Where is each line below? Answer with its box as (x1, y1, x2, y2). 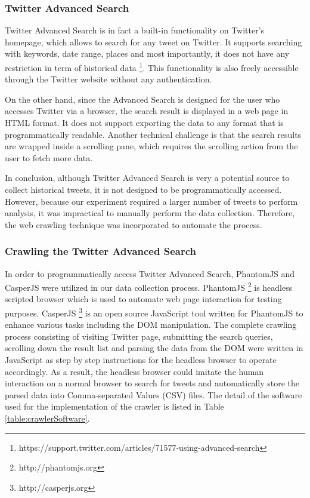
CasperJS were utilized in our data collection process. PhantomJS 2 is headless (5, 279, 293, 293)
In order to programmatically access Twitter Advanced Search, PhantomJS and (5, 267, 295, 279)
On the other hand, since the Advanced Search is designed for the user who (5, 93, 280, 105)
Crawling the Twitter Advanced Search (5, 244, 196, 259)
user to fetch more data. (5, 151, 93, 164)
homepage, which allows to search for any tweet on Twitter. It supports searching (5, 35, 302, 48)
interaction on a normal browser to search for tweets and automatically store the (5, 377, 300, 389)
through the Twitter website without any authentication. (5, 73, 212, 85)
